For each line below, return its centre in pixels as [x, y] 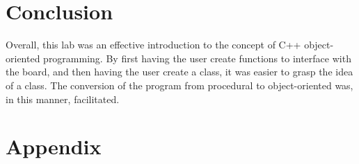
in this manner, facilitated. [63, 99]
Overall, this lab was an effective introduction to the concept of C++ [153, 45]
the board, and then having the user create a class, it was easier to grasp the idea [179, 72]
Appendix [54, 146]
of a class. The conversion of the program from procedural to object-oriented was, [179, 85]
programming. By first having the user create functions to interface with [197, 58]
